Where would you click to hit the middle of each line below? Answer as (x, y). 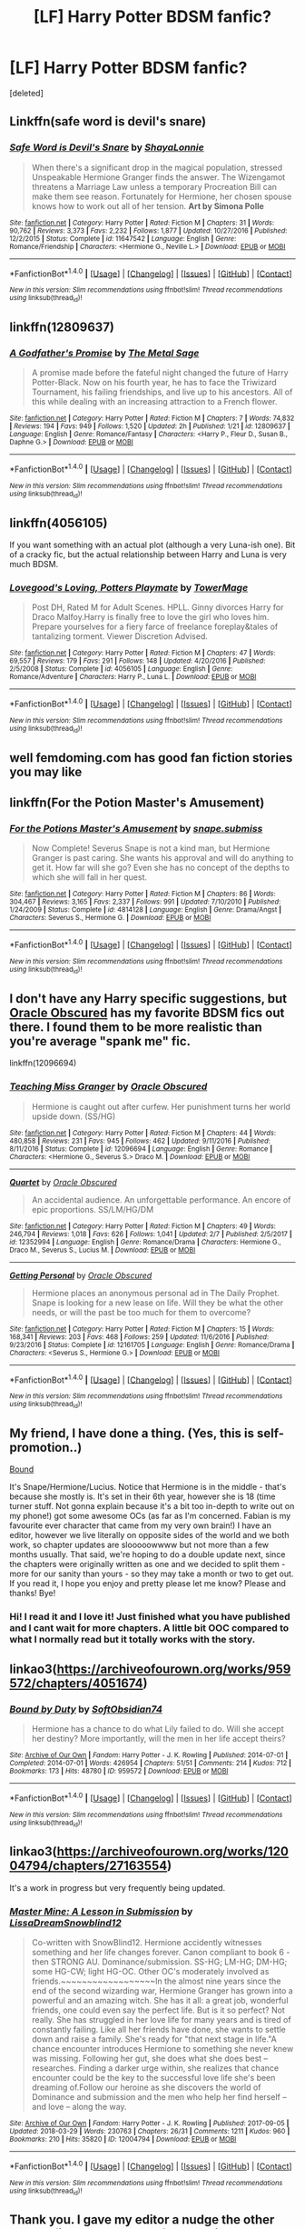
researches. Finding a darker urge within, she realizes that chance (155, 2068)
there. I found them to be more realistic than (136, 1027)
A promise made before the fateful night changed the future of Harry (160, 373)
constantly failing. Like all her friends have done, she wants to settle (158, 2030)
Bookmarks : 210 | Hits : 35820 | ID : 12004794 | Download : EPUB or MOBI (123, 2139)
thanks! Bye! (33, 1594)
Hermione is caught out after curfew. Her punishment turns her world (161, 1106)
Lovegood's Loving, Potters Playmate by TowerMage (129, 588)
